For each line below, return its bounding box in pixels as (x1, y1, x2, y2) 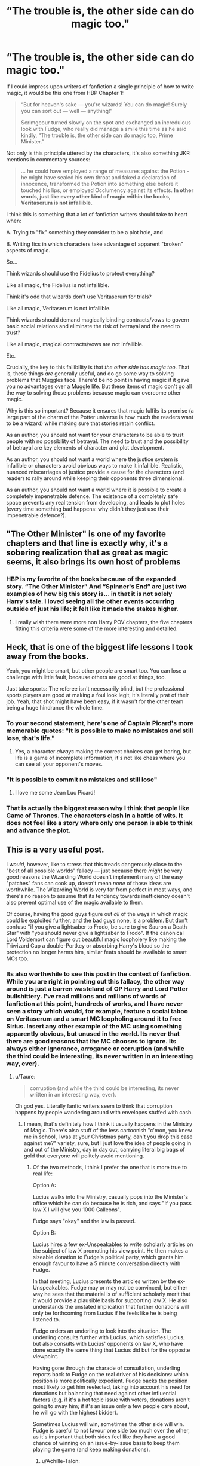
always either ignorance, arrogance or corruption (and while (6, 1044, 185, 1053)
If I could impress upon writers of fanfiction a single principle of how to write (6, 83, 194, 90)
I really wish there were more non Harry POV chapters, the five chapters (14, 618, 193, 625)
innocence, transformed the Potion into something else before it (20, 180, 179, 187)
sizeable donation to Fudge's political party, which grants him (32, 1254, 184, 1261)
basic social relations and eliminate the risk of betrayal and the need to (6, 322, 180, 329)
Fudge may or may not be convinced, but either (70, 1284, 188, 1291)
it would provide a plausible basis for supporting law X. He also (32, 1297, 188, 1304)
